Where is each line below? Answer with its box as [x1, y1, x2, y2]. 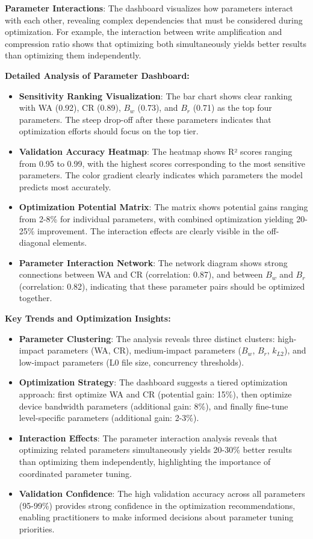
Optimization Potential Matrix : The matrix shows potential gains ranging [19, 201, 308, 213]
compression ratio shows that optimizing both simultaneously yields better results [5, 37, 306, 49]
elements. [52, 236, 87, 249]
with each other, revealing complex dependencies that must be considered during [5, 13, 303, 26]
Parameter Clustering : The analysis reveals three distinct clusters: [19, 332, 275, 344]
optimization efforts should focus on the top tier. [19, 125, 199, 137]
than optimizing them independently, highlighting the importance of [19, 455, 271, 467]
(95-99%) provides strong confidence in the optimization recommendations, [19, 499, 296, 511]
